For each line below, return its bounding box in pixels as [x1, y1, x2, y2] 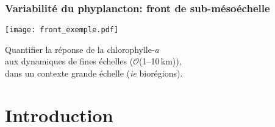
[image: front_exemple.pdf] [5, 26, 119, 35]
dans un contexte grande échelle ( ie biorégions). [5, 67, 183, 80]
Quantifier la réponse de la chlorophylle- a [5, 43, 159, 55]
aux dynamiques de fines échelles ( [5, 55, 134, 67]
